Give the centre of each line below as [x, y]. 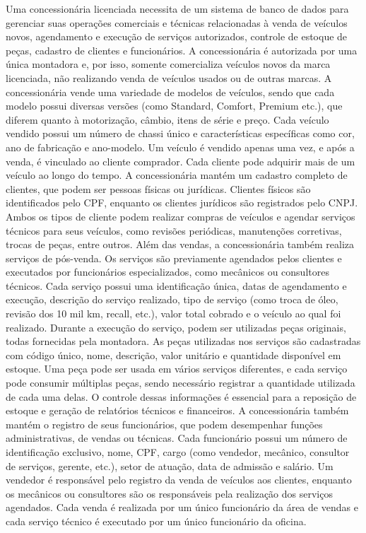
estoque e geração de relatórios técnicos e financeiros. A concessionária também [177, 410]
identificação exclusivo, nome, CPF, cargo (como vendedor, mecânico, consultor [178, 452]
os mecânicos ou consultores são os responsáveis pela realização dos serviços [169, 493]
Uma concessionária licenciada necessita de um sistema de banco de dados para [177, 8]
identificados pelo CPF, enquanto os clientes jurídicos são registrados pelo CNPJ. [182, 203]
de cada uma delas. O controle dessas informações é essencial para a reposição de [181, 396]
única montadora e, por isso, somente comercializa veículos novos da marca [168, 64]
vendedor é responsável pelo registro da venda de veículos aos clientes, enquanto [179, 480]
